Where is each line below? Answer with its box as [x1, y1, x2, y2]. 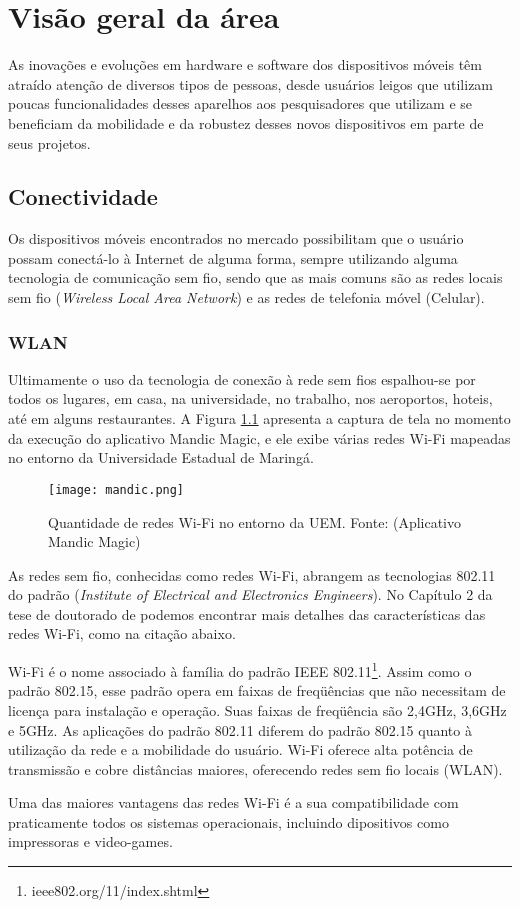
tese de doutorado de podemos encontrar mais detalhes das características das [8, 603, 486, 624]
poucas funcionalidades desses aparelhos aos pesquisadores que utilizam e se [8, 93, 473, 114]
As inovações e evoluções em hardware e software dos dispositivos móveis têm [8, 54, 482, 75]
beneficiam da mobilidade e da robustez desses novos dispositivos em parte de [8, 112, 484, 133]
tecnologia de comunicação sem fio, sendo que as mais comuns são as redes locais [8, 267, 503, 288]
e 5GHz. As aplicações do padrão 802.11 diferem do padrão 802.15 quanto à [8, 719, 472, 740]
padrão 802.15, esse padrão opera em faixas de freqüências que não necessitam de [8, 680, 506, 701]
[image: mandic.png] [48, 482, 185, 497]
